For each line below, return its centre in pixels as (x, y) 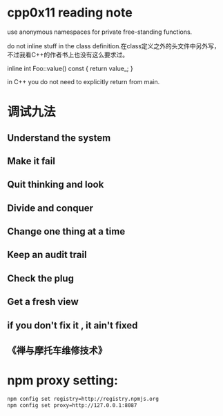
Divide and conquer (50, 208)
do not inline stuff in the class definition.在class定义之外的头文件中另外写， (114, 46)
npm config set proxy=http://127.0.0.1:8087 (72, 405)
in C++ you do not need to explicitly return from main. (84, 81)
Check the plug (41, 278)
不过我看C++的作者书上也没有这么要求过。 (68, 55)
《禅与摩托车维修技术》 (57, 351)
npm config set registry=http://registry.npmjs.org (83, 399)
